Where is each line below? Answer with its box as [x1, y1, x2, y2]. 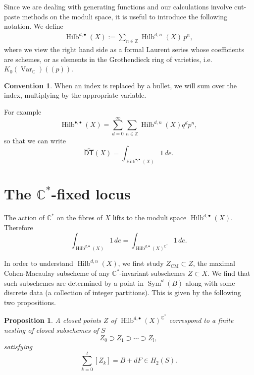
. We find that [207, 268, 251, 278]
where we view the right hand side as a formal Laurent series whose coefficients [4, 44, 244, 55]
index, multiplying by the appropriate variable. [4, 90, 147, 100]
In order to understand [4, 258, 73, 268]
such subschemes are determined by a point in [4, 277, 144, 288]
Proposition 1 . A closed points [4, 315, 101, 325]
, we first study [118, 258, 164, 268]
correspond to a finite [169, 315, 234, 325]
